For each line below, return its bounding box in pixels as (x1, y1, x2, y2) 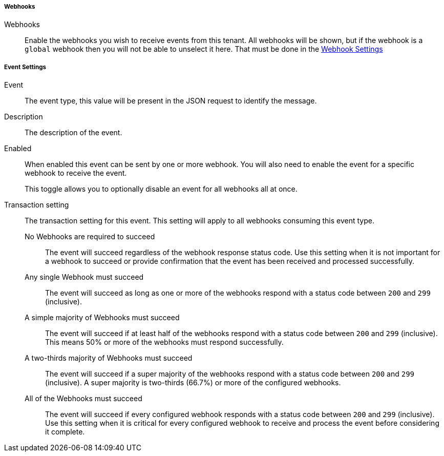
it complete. (45, 427, 85, 437)
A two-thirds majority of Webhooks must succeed (25, 354, 193, 363)
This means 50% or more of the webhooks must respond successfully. (45, 338, 284, 347)
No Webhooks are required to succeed (25, 232, 155, 241)
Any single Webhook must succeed (25, 273, 144, 282)
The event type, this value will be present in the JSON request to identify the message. (25, 96, 317, 106)
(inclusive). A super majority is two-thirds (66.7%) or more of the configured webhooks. (45, 378, 341, 387)
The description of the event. (25, 128, 122, 137)
